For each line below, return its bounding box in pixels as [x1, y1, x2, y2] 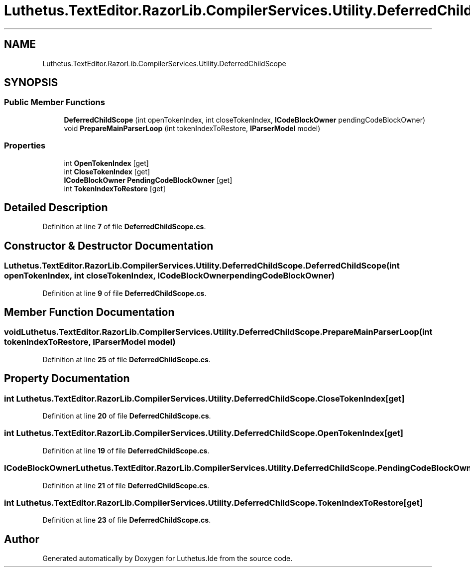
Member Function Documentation [4, 306, 175, 319]
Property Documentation [4, 372, 130, 385]
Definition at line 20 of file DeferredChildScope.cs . [42, 412, 211, 421]
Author [4, 533, 39, 546]
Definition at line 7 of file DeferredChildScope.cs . [42, 222, 206, 231]
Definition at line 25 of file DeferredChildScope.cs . [42, 355, 211, 364]
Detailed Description [4, 201, 108, 214]
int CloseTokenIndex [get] [64, 167, 150, 176]
